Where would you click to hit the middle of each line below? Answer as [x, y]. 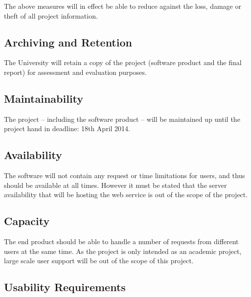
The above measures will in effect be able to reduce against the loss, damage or [123, 6]
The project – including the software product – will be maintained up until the [122, 119]
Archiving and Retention [68, 42]
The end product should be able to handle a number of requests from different [121, 241]
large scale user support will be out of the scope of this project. [99, 261]
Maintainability [44, 98]
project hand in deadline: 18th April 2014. [67, 128]
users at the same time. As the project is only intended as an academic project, [123, 251]
